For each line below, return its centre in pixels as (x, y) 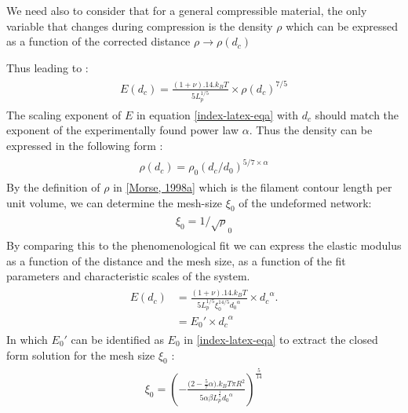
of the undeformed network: (305, 202)
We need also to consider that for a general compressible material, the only (187, 10)
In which (27, 339)
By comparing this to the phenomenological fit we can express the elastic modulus (204, 245)
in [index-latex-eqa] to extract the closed (281, 339)
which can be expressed (342, 26)
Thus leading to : (47, 67)
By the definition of (53, 186)
